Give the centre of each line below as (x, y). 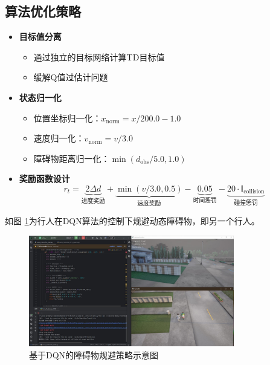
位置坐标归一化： (67, 118)
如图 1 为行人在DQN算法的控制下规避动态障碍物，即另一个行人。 (132, 221)
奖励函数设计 (44, 179)
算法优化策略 (43, 11)
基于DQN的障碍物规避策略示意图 (94, 355)
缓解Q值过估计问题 (71, 77)
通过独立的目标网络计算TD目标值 (99, 57)
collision (254, 192)
